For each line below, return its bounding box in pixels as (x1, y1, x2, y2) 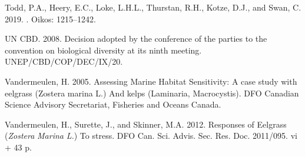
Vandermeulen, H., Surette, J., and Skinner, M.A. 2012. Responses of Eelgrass (5, 118, 287, 130)
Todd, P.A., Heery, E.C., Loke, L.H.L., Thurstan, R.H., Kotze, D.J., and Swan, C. (5, 1, 301, 13)
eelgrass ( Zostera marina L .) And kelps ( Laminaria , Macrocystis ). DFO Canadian (5, 86, 299, 99)
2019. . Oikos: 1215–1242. (5, 12, 96, 25)
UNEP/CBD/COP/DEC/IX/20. (5, 55, 123, 68)
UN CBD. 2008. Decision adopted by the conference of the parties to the (5, 32, 267, 45)
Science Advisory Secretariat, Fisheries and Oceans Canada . (5, 98, 221, 111)
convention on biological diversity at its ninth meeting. (5, 44, 202, 56)
